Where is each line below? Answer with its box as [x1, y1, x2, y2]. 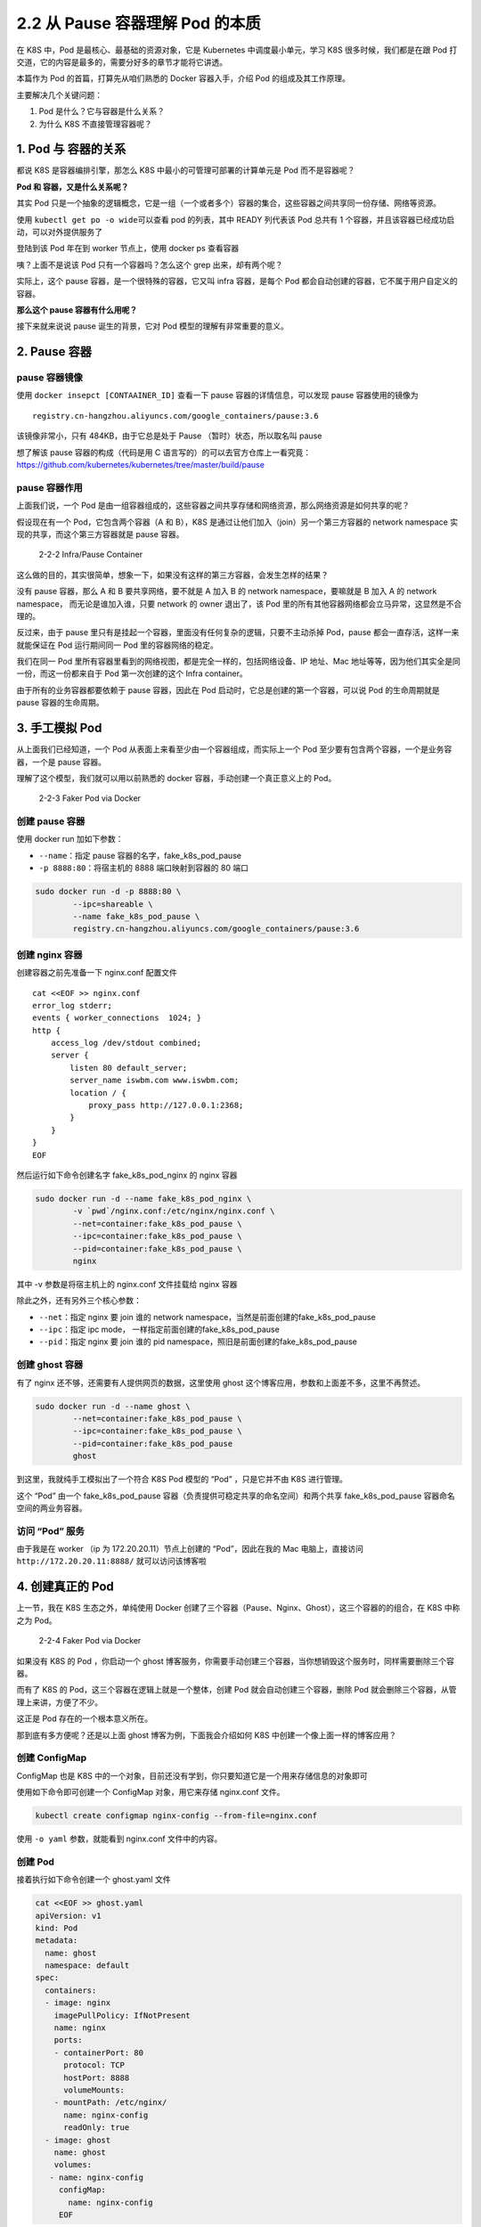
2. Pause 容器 [16, 344, 93, 360]
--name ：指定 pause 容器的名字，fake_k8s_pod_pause [38, 850, 242, 861]
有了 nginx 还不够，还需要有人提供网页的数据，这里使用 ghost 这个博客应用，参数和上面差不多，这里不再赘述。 [16, 1377, 426, 1388]
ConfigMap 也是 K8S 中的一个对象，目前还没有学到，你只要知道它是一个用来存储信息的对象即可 [16, 1770, 368, 1781]
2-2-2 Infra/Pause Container [38, 549, 143, 560]
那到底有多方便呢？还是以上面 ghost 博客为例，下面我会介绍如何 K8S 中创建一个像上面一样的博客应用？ [16, 1729, 397, 1741]
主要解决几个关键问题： [16, 89, 102, 100]
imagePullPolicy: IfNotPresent [53, 2010, 191, 2020]
